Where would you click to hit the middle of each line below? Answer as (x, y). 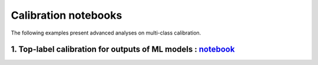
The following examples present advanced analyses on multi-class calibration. (106, 33)
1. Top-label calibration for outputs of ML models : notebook (123, 49)
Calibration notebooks (67, 15)
